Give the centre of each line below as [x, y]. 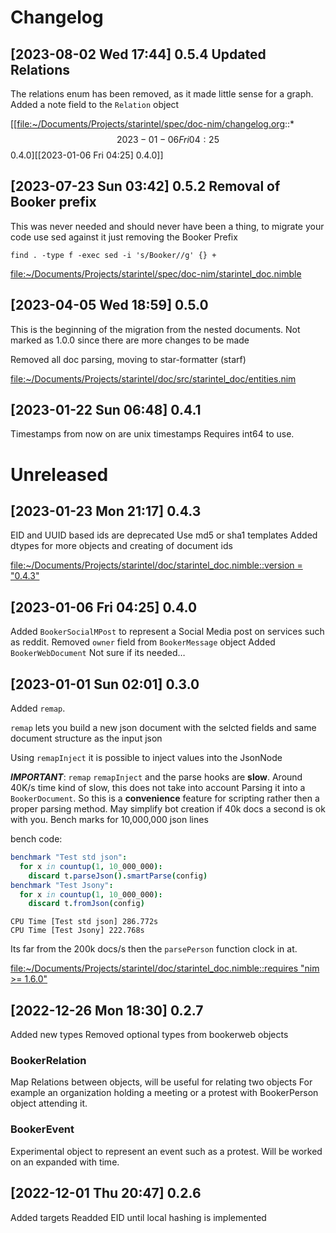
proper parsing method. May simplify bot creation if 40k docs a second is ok [168, 809]
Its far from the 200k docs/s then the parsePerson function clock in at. [154, 949]
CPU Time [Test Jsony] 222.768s [77, 931]
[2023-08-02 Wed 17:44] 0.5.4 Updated [138, 54]
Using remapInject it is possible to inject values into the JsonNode [146, 758]
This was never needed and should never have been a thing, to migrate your [167, 226]
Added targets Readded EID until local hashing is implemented [138, 1217]
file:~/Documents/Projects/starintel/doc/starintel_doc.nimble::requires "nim [165, 968]
